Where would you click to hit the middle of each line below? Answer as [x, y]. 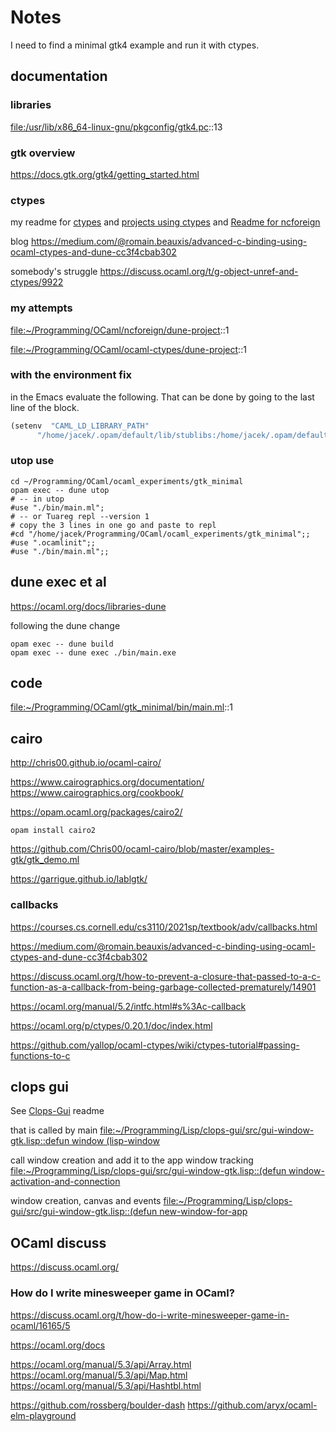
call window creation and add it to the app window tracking [132, 1160]
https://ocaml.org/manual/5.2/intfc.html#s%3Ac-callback [128, 1006]
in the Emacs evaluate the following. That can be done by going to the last [162, 397]
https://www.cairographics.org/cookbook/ [97, 793]
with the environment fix [71, 375]
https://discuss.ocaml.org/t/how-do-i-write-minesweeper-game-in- [150, 1315]
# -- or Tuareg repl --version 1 [80, 516]
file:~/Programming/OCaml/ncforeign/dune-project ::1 [120, 330]
